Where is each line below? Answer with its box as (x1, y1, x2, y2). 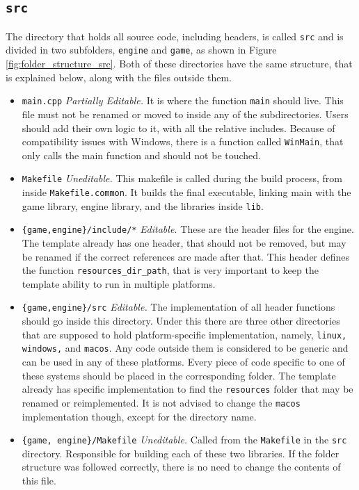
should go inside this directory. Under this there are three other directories (22, 313, 340, 328)
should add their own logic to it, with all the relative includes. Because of (22, 120, 335, 135)
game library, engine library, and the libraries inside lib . (22, 198, 264, 213)
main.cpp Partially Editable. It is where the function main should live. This (22, 93, 344, 108)
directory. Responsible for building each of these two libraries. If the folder (22, 446, 340, 460)
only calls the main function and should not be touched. (22, 147, 261, 162)
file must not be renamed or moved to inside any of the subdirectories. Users (22, 106, 349, 121)
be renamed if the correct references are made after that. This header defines (22, 249, 350, 263)
